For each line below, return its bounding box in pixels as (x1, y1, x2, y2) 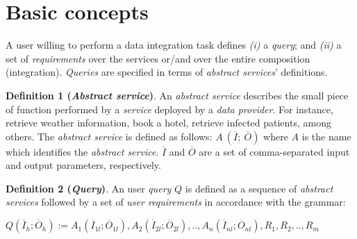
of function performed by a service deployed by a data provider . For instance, (6, 101, 333, 116)
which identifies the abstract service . (6, 144, 159, 158)
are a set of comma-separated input (199, 144, 350, 158)
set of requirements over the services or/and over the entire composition (6, 51, 310, 65)
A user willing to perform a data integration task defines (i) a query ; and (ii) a (6, 38, 342, 52)
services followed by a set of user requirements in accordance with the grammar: (6, 195, 346, 209)
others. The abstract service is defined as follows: (6, 129, 213, 143)
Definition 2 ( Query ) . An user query (6, 181, 172, 195)
